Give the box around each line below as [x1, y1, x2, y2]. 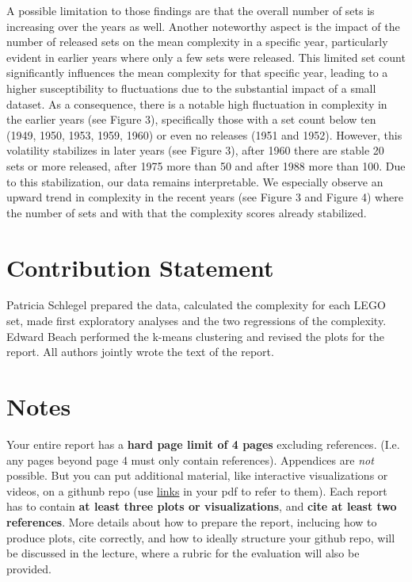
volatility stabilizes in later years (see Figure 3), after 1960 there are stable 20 [6, 142, 384, 159]
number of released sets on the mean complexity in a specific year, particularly [6, 33, 388, 50]
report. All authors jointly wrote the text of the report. [6, 343, 274, 360]
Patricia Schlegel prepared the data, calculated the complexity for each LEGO [6, 297, 386, 313]
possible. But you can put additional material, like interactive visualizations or [6, 467, 388, 484]
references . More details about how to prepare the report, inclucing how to [6, 513, 377, 530]
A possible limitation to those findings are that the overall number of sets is [6, 2, 375, 18]
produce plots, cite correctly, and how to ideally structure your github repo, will [6, 529, 395, 546]
